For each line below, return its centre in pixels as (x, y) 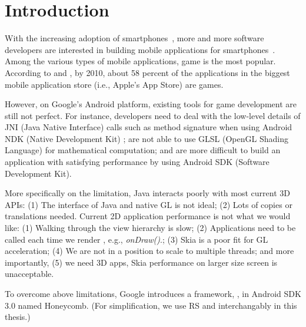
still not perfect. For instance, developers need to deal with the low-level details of (153, 115)
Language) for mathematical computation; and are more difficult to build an (143, 150)
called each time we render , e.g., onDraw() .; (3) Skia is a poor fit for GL (137, 239)
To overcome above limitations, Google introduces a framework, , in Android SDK (153, 293)
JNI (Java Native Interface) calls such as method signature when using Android (149, 127)
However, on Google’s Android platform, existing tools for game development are (151, 104)
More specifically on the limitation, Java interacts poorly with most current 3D (147, 193)
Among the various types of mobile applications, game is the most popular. (140, 61)
